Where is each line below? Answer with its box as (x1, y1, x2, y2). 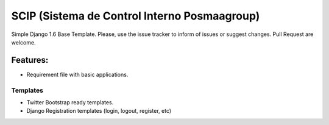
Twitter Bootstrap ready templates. (26, 98, 114, 106)
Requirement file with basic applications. (26, 71, 129, 78)
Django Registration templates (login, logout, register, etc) (26, 107, 172, 115)
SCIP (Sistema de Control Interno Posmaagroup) (11, 9, 260, 23)
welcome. (11, 38, 36, 46)
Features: (11, 55, 49, 65)
